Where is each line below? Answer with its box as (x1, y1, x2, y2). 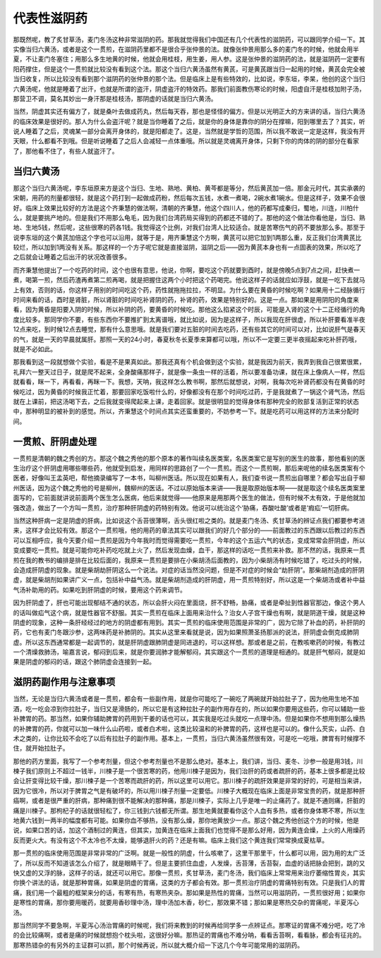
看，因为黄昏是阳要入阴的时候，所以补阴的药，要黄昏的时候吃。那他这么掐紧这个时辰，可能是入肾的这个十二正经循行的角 (13, 305, 365, 314)
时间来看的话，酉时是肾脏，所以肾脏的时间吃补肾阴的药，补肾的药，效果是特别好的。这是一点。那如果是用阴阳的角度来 (13, 296, 359, 304)
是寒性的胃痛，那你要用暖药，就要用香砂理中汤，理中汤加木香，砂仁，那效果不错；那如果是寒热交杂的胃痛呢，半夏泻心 (13, 898, 359, 907)
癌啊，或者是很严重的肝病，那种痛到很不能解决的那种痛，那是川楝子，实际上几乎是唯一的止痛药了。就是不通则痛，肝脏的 (13, 796, 365, 805)
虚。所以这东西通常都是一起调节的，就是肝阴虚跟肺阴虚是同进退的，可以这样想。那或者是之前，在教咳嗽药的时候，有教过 (13, 638, 365, 646)
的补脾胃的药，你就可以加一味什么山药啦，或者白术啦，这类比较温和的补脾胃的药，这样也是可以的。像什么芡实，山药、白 (13, 724, 365, 733)
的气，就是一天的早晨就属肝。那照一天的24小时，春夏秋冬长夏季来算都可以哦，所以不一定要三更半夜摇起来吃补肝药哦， (13, 335, 361, 344)
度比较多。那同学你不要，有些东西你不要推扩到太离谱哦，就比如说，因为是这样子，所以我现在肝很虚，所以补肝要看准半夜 (13, 315, 365, 324)
